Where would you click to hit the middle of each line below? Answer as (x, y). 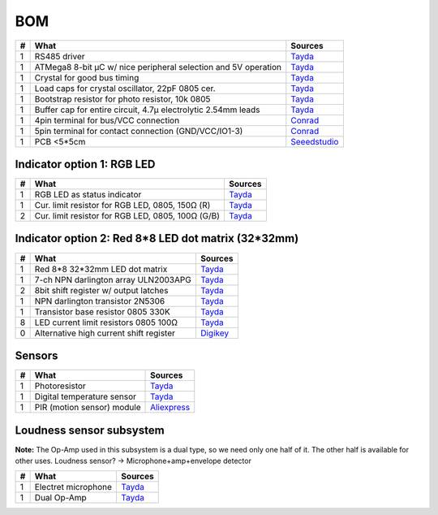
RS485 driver (60, 56)
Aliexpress (170, 408)
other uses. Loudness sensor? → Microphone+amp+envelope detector (133, 461)
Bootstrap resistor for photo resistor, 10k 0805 (122, 99)
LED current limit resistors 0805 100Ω (106, 322)
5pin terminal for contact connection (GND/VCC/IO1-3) (139, 131)
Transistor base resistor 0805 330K (102, 311)
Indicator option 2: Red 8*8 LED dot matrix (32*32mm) (157, 238)
